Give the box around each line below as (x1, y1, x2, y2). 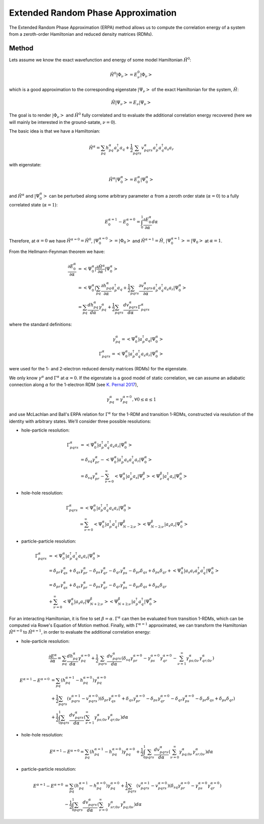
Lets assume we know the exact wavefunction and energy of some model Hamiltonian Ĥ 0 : (9, 56, 192, 63)
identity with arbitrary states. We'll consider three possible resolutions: (9, 418, 152, 424)
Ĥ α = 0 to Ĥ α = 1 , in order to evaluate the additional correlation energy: (9, 629, 151, 635)
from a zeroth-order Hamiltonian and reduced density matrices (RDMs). (9, 31, 154, 37)
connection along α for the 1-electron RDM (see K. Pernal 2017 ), (9, 382, 138, 388)
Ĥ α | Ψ (109, 176, 121, 182)
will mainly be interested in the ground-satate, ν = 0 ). (9, 119, 117, 125)
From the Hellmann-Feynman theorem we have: (9, 249, 105, 254)
